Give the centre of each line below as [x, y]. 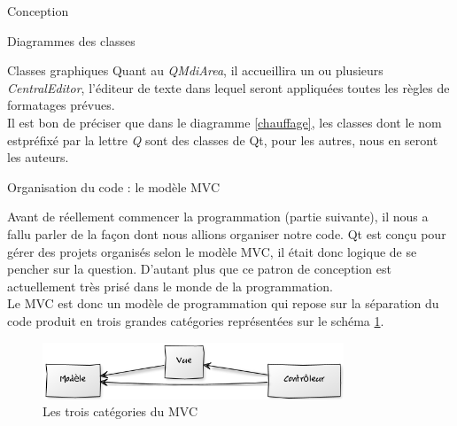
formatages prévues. [61, 105]
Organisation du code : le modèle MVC [114, 186]
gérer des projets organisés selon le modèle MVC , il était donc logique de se [212, 251]
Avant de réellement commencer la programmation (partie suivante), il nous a [218, 217]
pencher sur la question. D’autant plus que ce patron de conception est [199, 269]
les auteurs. [38, 157]
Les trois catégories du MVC [120, 411]
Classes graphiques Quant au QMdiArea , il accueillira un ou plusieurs [195, 70]
